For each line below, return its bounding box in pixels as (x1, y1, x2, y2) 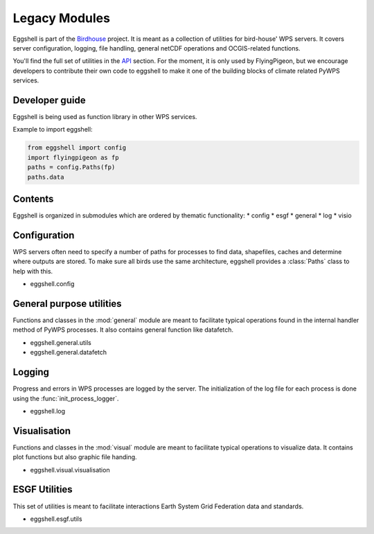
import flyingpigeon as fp (27, 153, 119, 161)
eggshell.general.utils (30, 338, 91, 346)
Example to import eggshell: (12, 125, 93, 134)
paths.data (27, 173, 64, 181)
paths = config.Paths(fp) (27, 163, 116, 171)
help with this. (12, 267, 53, 275)
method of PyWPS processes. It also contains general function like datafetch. (12, 326, 234, 334)
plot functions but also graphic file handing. (12, 453, 138, 461)
